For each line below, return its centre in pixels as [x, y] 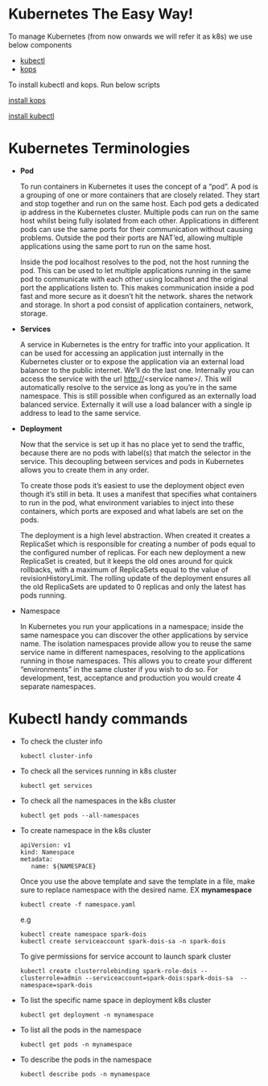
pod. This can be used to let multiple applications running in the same [135, 270]
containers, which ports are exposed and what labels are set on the [132, 511]
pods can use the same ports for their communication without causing [136, 229]
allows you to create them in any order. [85, 470]
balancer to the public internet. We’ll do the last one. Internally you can [137, 370]
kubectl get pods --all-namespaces [80, 815]
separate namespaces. [58, 686]
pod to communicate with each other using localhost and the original [134, 279]
